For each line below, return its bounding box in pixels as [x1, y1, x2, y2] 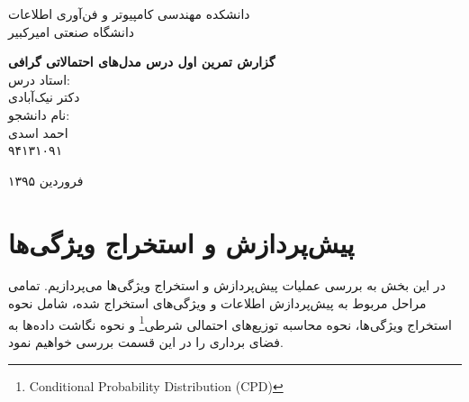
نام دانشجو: [8, 105, 70, 123]
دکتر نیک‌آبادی [8, 87, 80, 106]
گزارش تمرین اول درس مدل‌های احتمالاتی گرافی [8, 52, 275, 71]
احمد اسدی [8, 123, 68, 142]
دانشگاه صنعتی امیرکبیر [8, 22, 135, 41]
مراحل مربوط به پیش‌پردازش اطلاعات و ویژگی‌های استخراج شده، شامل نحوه [8, 294, 427, 313]
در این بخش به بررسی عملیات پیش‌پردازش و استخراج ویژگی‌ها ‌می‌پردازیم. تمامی [8, 276, 446, 295]
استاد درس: [8, 69, 70, 88]
